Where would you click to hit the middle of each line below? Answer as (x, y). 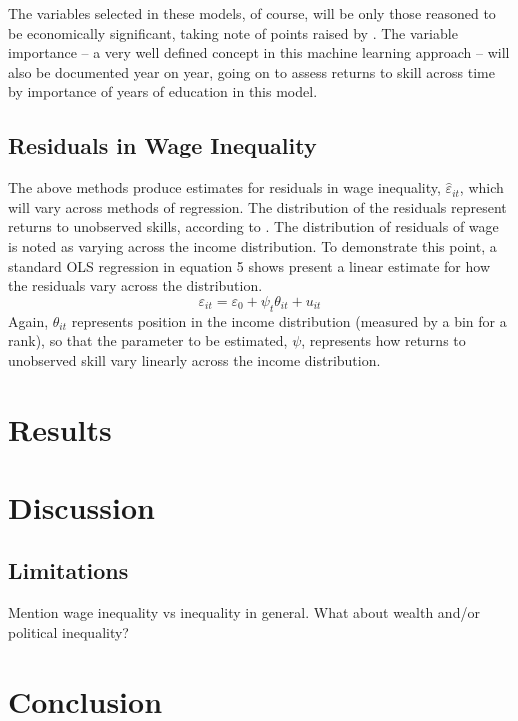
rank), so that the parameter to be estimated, (148, 340)
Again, (28, 320)
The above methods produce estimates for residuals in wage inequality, (224, 187)
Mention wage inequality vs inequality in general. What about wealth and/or (244, 612)
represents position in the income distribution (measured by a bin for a (289, 320)
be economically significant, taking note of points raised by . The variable (233, 32)
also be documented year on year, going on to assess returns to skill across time (251, 71)
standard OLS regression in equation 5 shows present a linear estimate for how (249, 265)
